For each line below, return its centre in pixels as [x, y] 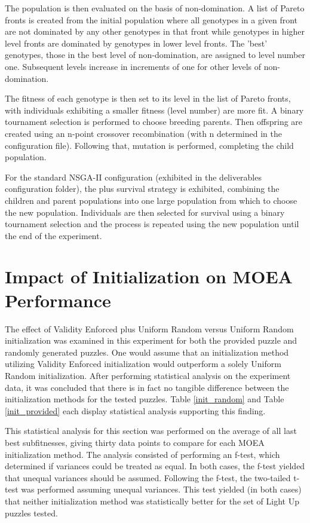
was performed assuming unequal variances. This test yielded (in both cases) [161, 489]
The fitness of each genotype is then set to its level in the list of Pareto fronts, [148, 98]
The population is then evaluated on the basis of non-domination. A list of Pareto [155, 8]
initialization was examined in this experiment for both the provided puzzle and [151, 340]
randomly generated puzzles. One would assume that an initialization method [147, 352]
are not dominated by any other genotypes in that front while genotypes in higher [155, 31]
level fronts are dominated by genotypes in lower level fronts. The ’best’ [136, 43]
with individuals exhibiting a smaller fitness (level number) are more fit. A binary [154, 110]
